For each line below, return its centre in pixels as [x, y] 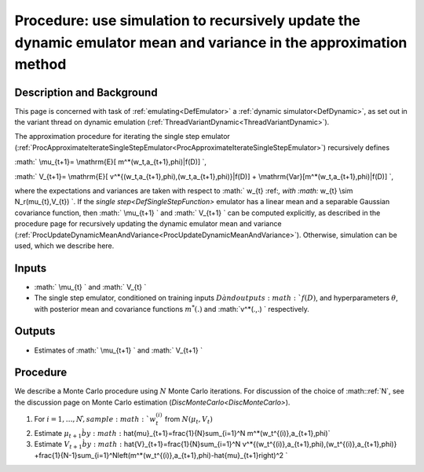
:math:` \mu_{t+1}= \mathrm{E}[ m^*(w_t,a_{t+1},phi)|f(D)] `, [111, 162]
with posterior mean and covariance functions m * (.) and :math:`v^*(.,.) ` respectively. [172, 308]
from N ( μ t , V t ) [189, 420]
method [40, 65]
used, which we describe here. [64, 245]
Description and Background [86, 92]
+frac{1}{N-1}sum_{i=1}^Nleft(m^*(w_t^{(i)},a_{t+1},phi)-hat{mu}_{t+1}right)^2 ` [161, 455]
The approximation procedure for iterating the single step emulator [122, 137]
